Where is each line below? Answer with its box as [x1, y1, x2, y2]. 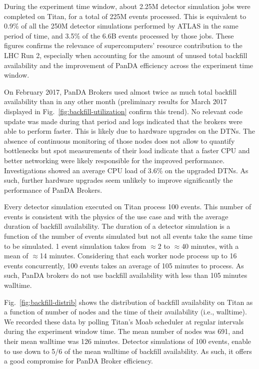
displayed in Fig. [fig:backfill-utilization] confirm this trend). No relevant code [4, 106, 243, 116]
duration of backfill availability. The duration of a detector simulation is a [4, 221, 230, 231]
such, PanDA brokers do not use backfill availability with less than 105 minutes [4, 270, 247, 280]
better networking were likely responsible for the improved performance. [4, 155, 225, 165]
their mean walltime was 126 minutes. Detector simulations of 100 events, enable [4, 336, 251, 346]
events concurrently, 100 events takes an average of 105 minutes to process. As [4, 260, 244, 270]
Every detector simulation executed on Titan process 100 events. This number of [4, 201, 251, 212]
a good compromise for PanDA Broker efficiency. [4, 355, 153, 366]
